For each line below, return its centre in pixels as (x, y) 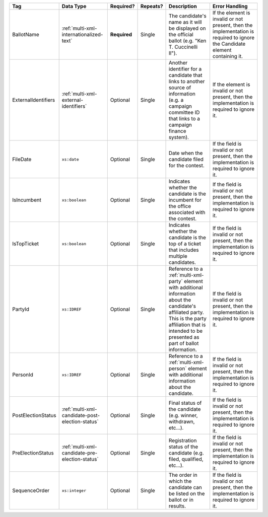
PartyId (21, 309)
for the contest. (186, 165)
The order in (183, 475)
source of (180, 88)
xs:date (70, 159)
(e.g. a (176, 100)
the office (180, 206)
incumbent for (185, 200)
